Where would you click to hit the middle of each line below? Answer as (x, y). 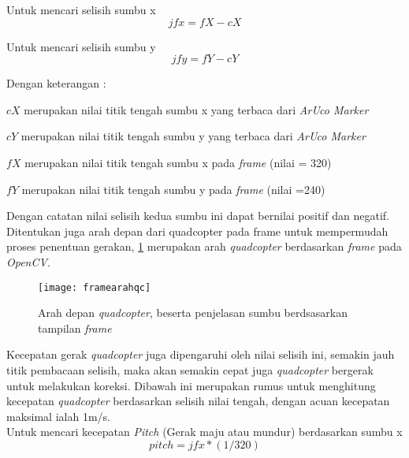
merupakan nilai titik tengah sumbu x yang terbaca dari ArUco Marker (196, 109)
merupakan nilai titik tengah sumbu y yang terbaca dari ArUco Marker (193, 136)
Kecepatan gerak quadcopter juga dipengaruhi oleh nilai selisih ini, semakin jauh (201, 354)
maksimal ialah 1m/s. (58, 416)
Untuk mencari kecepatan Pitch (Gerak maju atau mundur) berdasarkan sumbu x (204, 432)
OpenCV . (28, 261)
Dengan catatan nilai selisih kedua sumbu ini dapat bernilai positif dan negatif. (198, 216)
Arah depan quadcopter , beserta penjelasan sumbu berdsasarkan (193, 313)
